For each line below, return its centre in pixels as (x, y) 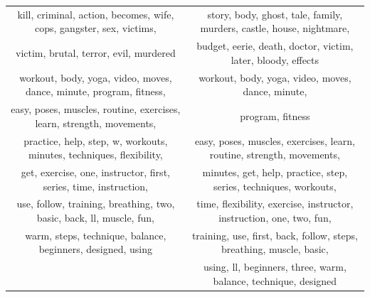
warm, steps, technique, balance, (96, 235)
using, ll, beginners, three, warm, (275, 267)
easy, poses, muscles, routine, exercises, (96, 109)
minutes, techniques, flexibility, (95, 155)
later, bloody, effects (275, 59)
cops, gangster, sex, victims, (96, 28)
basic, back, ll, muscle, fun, (95, 217)
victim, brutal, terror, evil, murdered (96, 52)
